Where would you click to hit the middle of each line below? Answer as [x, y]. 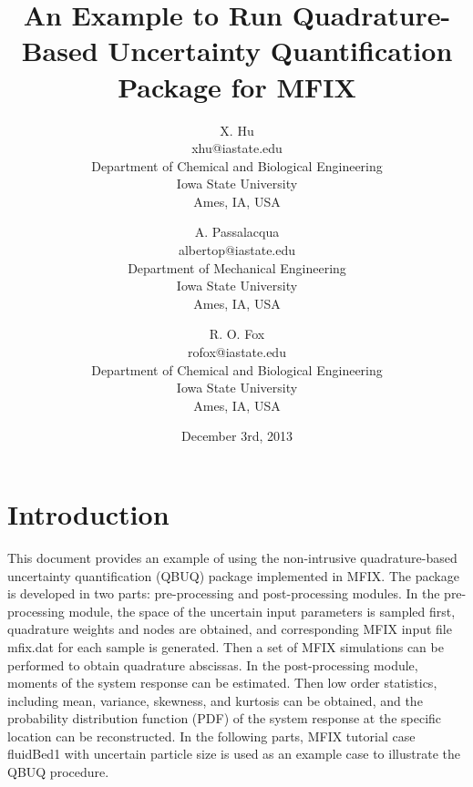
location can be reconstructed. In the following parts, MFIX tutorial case [211, 736]
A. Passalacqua [237, 232]
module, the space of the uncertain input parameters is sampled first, [262, 611]
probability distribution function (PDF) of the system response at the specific [225, 718]
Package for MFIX [237, 86]
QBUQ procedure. [58, 772]
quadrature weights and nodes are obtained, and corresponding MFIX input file [230, 629]
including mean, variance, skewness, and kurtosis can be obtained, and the [215, 700]
